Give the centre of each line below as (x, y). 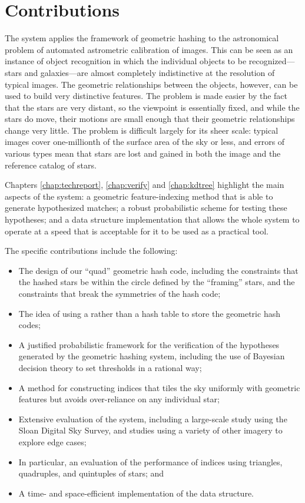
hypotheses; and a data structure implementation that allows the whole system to (152, 219)
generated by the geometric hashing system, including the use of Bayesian (152, 356)
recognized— (272, 61)
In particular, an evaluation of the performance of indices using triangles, (150, 461)
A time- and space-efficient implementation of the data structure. (136, 493)
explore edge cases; (52, 441)
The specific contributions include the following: (91, 251)
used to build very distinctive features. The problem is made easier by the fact (146, 96)
